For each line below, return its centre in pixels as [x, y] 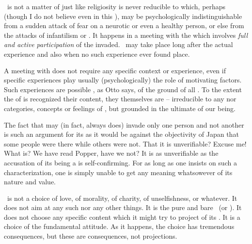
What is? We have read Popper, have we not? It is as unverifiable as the [111, 153]
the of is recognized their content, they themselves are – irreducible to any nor [120, 99]
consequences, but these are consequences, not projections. [91, 236]
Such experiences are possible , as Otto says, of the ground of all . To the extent [123, 89]
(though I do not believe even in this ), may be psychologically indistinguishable [123, 16]
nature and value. [30, 182]
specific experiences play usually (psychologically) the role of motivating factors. [123, 80]
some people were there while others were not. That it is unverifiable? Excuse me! [125, 143]
